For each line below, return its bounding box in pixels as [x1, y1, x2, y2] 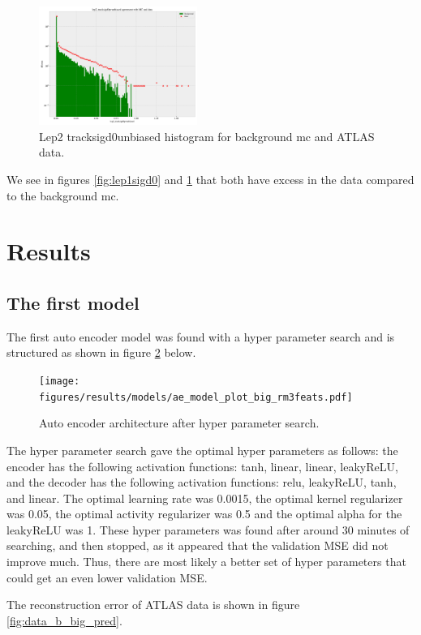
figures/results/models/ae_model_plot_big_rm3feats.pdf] [39, 391, 353, 403]
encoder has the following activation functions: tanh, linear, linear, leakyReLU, [6, 457, 398, 474]
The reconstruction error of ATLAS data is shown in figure [6, 596, 300, 613]
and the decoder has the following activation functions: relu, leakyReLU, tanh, [6, 474, 397, 491]
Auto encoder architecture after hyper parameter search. [39, 414, 320, 431]
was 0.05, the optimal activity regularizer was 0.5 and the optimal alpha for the [6, 505, 402, 522]
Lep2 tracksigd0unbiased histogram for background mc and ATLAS [39, 127, 375, 144]
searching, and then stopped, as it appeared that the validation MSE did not [6, 537, 389, 554]
